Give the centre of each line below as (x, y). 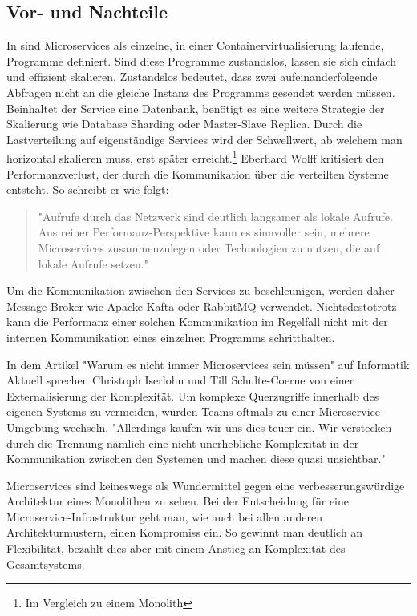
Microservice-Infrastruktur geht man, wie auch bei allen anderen (164, 516)
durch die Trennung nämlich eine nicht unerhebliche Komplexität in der (183, 443)
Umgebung (33, 427)
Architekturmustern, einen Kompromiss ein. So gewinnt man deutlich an (185, 532)
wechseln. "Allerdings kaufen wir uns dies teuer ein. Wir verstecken (227, 427)
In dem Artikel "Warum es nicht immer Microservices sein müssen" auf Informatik (208, 364)
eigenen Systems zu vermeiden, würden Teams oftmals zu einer (161, 411)
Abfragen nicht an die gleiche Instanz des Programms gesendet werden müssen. (201, 92)
